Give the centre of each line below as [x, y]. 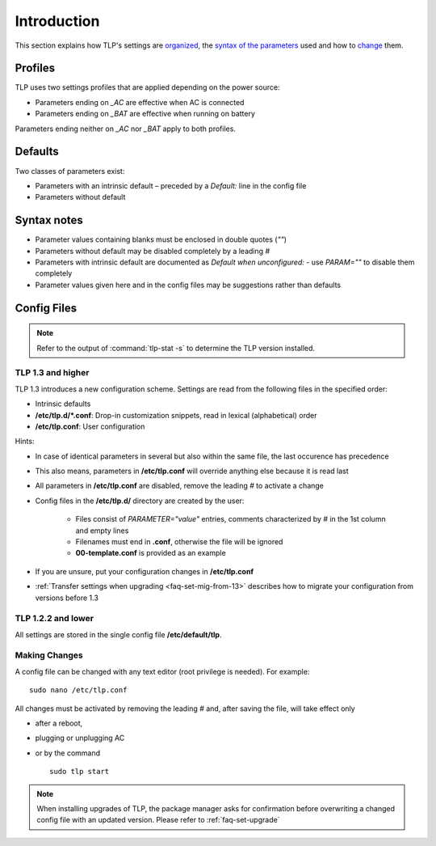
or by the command [68, 753]
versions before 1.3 [67, 598]
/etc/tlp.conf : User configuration [90, 426]
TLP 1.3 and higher [52, 373]
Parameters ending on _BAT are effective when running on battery [145, 114]
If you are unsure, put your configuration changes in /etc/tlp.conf [145, 571]
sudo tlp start [80, 772]
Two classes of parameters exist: [70, 171]
